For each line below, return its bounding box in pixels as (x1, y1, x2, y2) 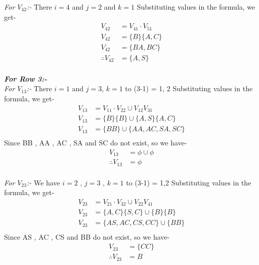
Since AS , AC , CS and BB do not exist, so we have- (4, 231, 170, 242)
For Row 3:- (4, 73, 48, 84)
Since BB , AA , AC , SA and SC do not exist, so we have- (4, 137, 187, 148)
